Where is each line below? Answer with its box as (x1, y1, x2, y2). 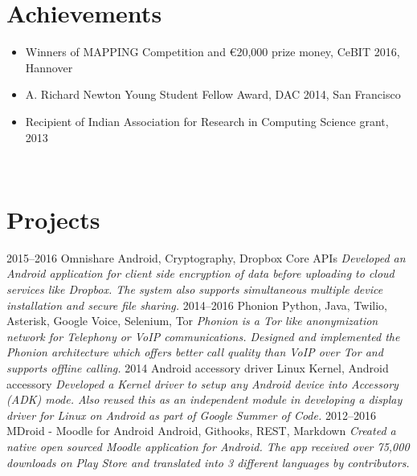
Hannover (25, 59, 73, 75)
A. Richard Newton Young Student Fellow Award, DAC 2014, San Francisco (25, 86, 401, 103)
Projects (6, 202, 100, 235)
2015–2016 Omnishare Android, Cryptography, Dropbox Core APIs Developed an (6, 249, 406, 266)
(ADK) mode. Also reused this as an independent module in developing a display (6, 391, 403, 408)
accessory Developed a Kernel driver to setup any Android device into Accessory (6, 375, 399, 392)
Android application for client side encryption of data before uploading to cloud (6, 265, 395, 282)
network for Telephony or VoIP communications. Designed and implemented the (6, 328, 400, 344)
